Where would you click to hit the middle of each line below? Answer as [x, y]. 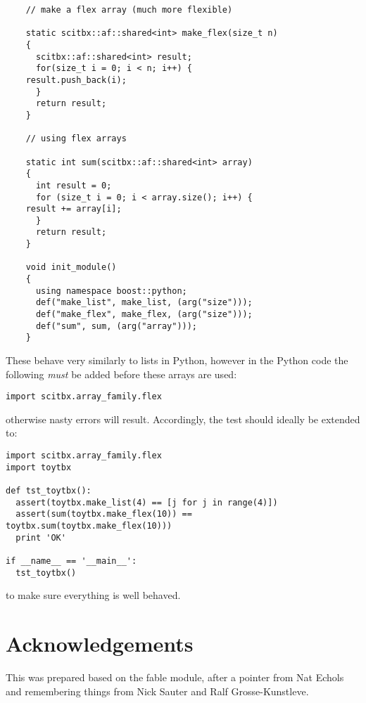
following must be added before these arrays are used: [121, 374]
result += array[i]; [74, 209]
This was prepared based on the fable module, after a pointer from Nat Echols [175, 677]
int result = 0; [74, 185]
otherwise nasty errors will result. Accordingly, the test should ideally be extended [183, 419]
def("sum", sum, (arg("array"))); [116, 326]
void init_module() [71, 267]
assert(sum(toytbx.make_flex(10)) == [104, 514]
